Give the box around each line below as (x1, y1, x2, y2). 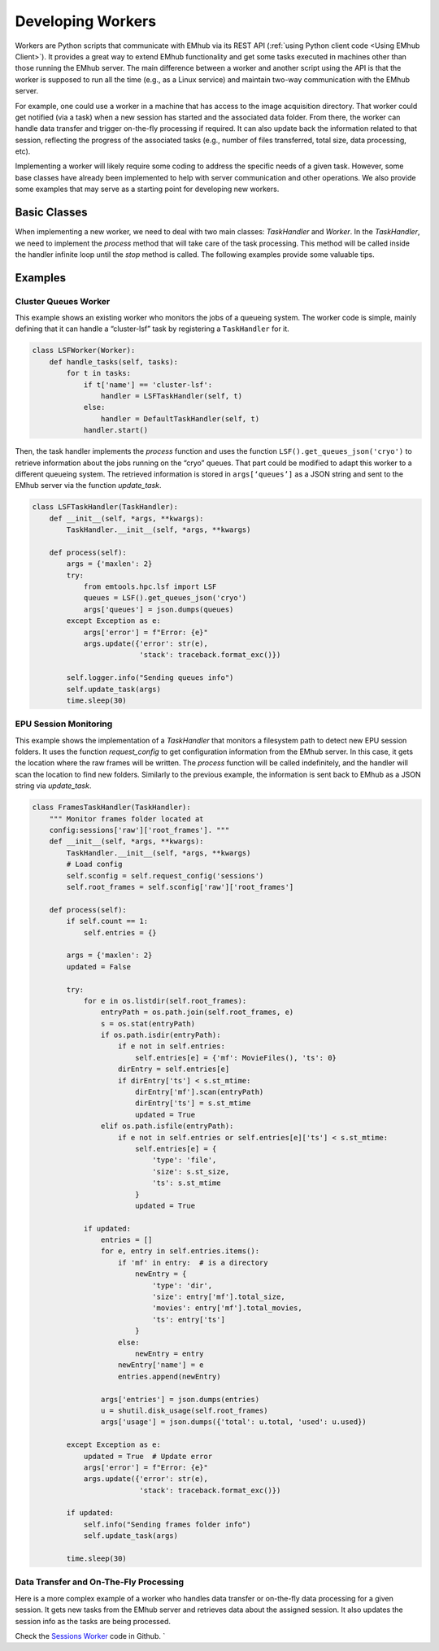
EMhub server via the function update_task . (15, 481, 162, 490)
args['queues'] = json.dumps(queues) (83, 604, 234, 614)
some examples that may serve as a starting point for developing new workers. (15, 184, 280, 194)
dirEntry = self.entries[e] (118, 1065, 230, 1074)
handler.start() (83, 425, 149, 435)
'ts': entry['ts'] (151, 1314, 225, 1324)
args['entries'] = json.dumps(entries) (100, 1395, 260, 1404)
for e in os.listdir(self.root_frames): (83, 996, 247, 1005)
